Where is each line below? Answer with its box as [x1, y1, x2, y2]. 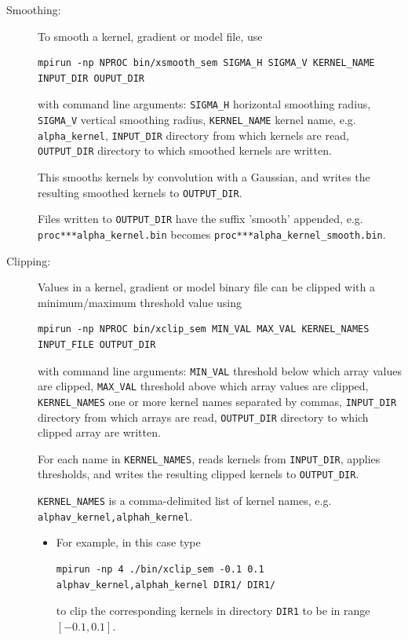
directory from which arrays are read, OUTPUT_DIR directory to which [38, 408, 369, 425]
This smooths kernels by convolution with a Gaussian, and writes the [38, 169, 370, 185]
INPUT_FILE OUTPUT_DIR [38, 338, 156, 350]
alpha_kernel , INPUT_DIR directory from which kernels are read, [38, 126, 349, 143]
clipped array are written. [38, 424, 161, 441]
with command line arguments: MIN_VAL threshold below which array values [38, 362, 402, 379]
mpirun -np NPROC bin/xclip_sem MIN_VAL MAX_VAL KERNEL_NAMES [38, 324, 370, 335]
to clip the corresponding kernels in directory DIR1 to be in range [56, 602, 370, 619]
